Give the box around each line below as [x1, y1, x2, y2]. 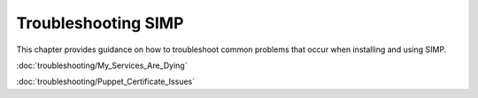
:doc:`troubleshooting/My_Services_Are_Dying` [16, 60, 188, 71]
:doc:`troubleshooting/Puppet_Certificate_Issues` [16, 76, 195, 87]
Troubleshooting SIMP [16, 13, 184, 33]
